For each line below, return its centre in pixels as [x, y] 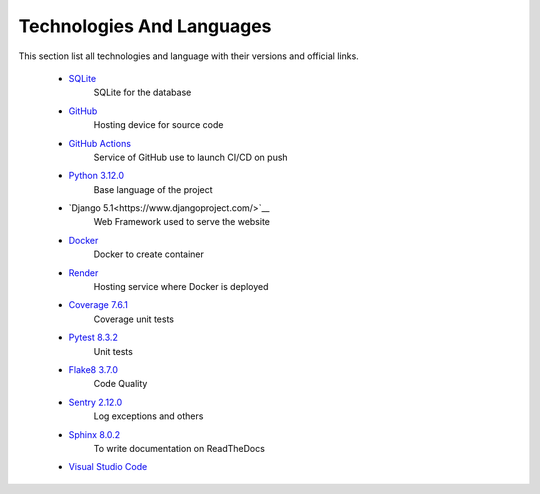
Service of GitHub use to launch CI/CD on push [191, 157]
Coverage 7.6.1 [98, 305]
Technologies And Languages [145, 26]
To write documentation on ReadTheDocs [179, 448]
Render [83, 272]
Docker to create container [149, 254]
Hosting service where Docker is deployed [181, 287]
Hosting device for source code [158, 125]
